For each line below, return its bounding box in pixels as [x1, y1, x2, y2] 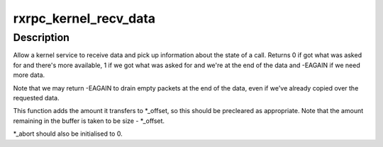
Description [13, 31, 70, 44]
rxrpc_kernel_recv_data [13, 11, 156, 26]
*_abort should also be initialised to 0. [13, 129, 123, 138]
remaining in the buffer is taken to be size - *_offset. [13, 117, 165, 125]
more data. [13, 71, 45, 79]
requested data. [13, 93, 60, 102]
